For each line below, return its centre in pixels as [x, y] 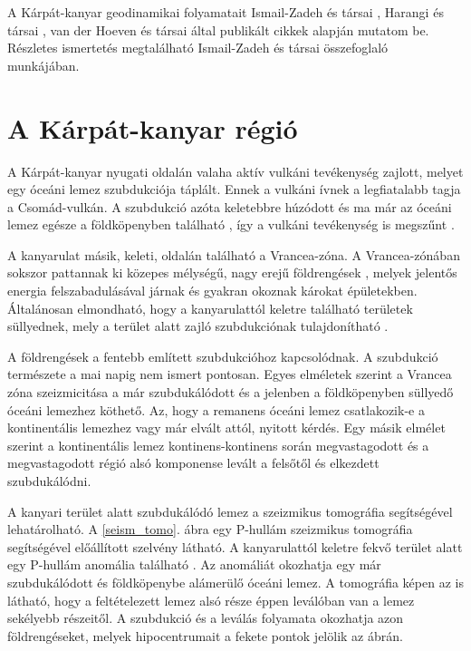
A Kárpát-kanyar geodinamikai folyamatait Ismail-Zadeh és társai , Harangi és [226, 12]
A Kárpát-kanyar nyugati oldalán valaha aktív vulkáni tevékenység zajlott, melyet [235, 171]
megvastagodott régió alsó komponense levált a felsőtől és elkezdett [193, 463]
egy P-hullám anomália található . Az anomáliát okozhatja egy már [194, 564]
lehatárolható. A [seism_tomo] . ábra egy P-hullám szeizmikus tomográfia [210, 529]
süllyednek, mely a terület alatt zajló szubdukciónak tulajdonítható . [198, 326]
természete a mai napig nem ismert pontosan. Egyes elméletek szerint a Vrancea [230, 374]
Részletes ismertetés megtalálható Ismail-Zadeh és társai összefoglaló [198, 48]
